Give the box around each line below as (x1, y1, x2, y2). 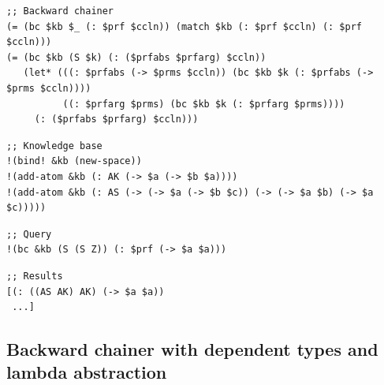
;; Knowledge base (6, 140, 103, 151)
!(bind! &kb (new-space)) (6, 155, 142, 167)
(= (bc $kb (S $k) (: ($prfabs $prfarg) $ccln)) (6, 51, 267, 63)
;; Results (6, 270, 63, 282)
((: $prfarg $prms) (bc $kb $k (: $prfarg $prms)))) (62, 98, 345, 110)
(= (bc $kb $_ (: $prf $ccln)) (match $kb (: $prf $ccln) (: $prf (6, 21, 363, 32)
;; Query (6, 228, 52, 240)
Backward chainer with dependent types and (6, 337, 378, 361)
